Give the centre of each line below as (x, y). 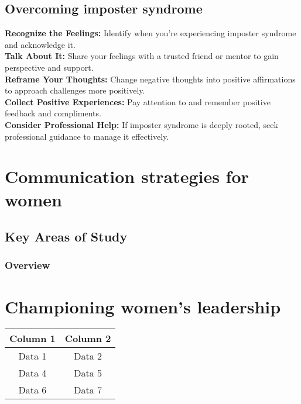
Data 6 (33, 390)
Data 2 (88, 356)
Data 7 (88, 390)
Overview (28, 265)
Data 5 (88, 373)
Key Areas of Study (66, 236)
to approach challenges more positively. (75, 90)
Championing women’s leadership (143, 306)
